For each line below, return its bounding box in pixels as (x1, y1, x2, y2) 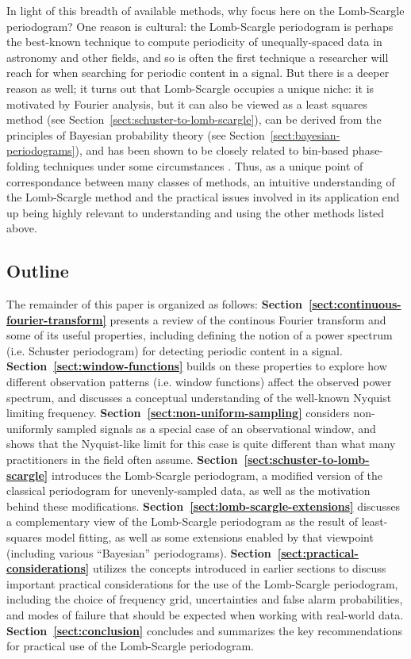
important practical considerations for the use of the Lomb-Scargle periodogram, (6, 575, 398, 592)
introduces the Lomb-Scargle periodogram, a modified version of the (52, 466, 383, 483)
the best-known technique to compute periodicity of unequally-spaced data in (6, 33, 382, 50)
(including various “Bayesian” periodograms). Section (6, 544, 271, 561)
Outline (6, 259, 69, 283)
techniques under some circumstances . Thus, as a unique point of (43, 157, 363, 174)
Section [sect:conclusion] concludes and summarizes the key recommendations (6, 622, 402, 638)
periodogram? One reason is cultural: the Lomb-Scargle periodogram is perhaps (6, 17, 394, 34)
